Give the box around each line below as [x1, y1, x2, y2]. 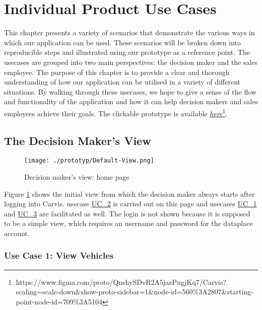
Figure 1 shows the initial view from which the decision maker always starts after [4, 188, 255, 199]
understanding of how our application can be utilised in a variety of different [4, 76, 240, 87]
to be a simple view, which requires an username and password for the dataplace [4, 218, 253, 228]
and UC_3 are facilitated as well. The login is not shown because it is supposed [4, 208, 250, 218]
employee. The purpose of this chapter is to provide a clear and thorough [4, 66, 230, 77]
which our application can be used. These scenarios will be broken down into [4, 37, 241, 47]
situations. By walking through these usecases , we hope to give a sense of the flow [4, 86, 256, 97]
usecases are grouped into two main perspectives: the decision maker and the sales [4, 56, 258, 67]
